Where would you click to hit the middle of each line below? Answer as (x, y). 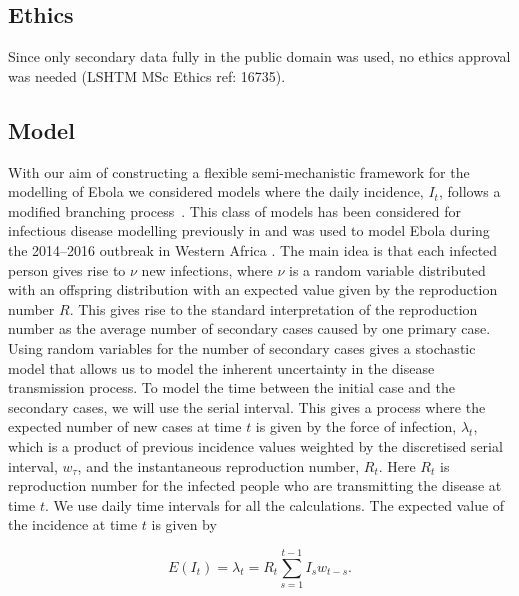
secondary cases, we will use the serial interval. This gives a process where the (247, 406)
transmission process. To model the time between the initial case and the (231, 387)
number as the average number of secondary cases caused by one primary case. (249, 328)
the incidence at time (73, 524)
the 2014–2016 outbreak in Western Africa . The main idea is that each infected (253, 249)
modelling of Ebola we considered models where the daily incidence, (216, 191)
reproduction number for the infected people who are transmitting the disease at (255, 485)
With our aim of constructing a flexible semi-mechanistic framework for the (239, 171)
